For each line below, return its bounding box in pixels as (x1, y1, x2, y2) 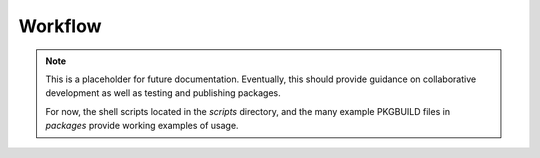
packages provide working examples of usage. (45, 120, 239, 132)
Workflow (18, 15, 102, 37)
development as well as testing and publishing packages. (45, 87, 281, 99)
